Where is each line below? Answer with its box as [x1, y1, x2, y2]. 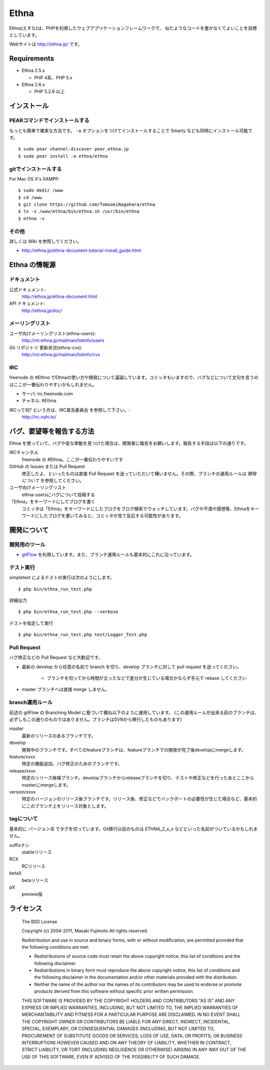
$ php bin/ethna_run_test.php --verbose [18, 609, 118, 615]
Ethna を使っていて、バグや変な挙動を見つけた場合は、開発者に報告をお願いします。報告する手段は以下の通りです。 [9, 440, 248, 446]
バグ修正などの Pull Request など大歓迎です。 [9, 655, 103, 661]
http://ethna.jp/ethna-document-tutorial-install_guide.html [21, 247, 141, 253]
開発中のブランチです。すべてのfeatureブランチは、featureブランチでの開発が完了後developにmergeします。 [21, 746, 246, 752]
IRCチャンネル [9, 449, 38, 455]
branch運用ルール [9, 699, 53, 706]
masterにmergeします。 [21, 782, 71, 788]
